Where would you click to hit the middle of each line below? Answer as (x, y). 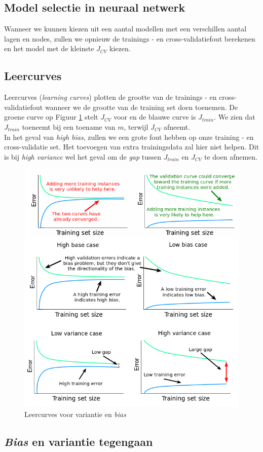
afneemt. (177, 126)
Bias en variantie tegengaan (79, 441)
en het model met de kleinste (49, 48)
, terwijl (136, 126)
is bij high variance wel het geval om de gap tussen (83, 156)
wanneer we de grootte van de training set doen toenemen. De (141, 107)
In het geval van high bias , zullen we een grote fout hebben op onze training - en (129, 137)
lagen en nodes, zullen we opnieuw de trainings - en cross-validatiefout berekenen (130, 38)
